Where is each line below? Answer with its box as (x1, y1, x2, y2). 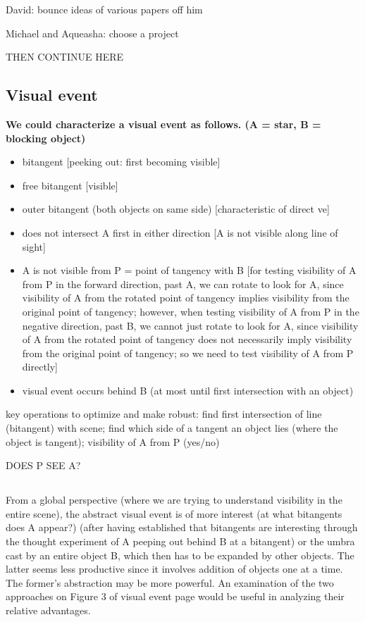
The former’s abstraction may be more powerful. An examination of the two (6, 575, 334, 590)
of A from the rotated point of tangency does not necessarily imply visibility (22, 332, 352, 347)
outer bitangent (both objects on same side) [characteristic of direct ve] (22, 201, 330, 216)
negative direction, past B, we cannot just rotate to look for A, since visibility (22, 318, 359, 332)
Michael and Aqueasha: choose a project (6, 25, 179, 40)
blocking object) (6, 130, 86, 145)
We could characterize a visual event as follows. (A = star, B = (6, 116, 321, 131)
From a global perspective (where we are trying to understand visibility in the (6, 492, 342, 507)
